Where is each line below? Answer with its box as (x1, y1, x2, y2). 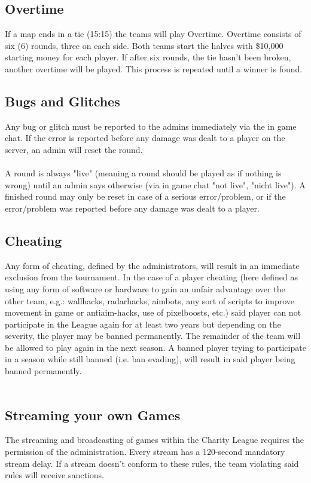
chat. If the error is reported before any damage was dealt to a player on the (5, 132, 285, 144)
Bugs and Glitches (5, 91, 120, 110)
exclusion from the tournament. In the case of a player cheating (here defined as (5, 271, 298, 283)
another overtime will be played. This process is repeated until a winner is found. (5, 62, 303, 75)
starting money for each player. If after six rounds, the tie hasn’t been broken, (5, 51, 291, 63)
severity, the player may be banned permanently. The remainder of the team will (5, 329, 301, 342)
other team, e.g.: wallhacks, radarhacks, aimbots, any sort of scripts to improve (5, 294, 295, 307)
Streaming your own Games (5, 405, 181, 424)
